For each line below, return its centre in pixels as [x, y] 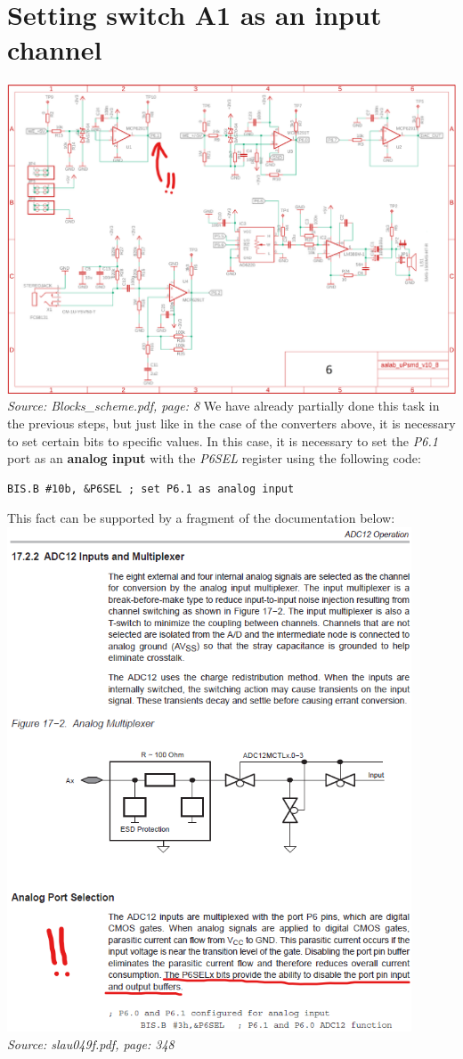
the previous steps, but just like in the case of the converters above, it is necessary [231, 423]
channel [55, 49]
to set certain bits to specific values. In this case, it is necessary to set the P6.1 [223, 440]
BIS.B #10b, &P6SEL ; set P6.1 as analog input [151, 489]
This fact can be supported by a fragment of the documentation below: [201, 518]
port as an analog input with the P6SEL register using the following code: [214, 458]
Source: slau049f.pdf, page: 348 [91, 1043]
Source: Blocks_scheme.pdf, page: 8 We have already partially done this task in [223, 406]
